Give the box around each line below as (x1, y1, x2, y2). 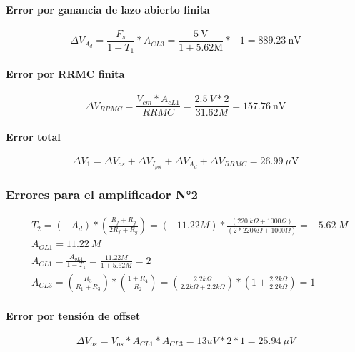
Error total (6, 129, 61, 144)
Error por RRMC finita (6, 66, 125, 81)
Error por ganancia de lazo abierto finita (6, 1, 210, 16)
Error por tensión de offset (6, 308, 141, 323)
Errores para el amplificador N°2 (6, 185, 198, 203)
